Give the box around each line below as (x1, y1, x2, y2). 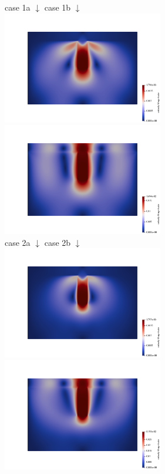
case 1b (44, 1, 71, 13)
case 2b (44, 236, 71, 248)
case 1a (5, 1, 31, 13)
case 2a (5, 236, 31, 248)
